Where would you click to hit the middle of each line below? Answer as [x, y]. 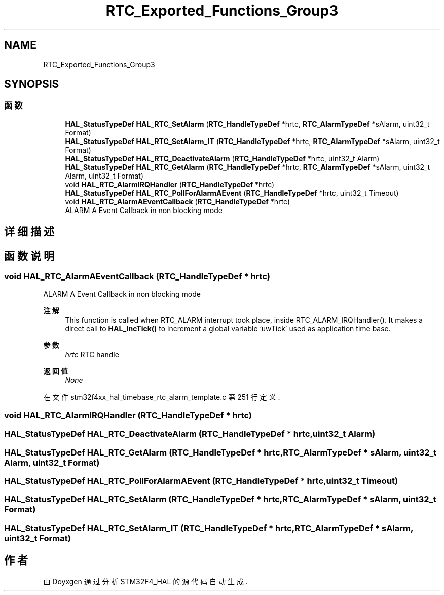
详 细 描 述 [29, 232]
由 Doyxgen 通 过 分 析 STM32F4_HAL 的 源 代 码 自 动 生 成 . [145, 581]
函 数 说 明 [29, 256]
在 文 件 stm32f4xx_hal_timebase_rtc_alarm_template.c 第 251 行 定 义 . [162, 397]
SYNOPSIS [32, 84]
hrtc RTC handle [92, 355]
